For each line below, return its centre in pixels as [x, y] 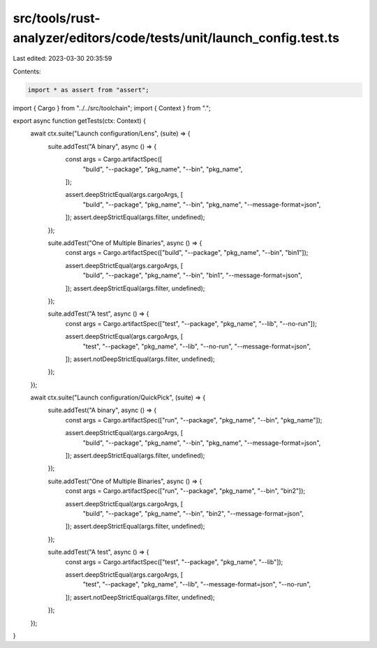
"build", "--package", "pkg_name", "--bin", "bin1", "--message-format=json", [193, 275]
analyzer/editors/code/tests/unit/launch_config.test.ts [176, 38]
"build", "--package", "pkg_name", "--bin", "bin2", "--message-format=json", [193, 513]
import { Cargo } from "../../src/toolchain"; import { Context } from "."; [112, 108]
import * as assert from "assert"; [88, 90]
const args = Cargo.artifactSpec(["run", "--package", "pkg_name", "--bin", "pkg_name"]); [194, 420]
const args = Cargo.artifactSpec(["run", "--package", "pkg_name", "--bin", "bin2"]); [185, 491]
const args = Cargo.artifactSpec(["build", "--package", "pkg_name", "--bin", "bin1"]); [187, 253]
